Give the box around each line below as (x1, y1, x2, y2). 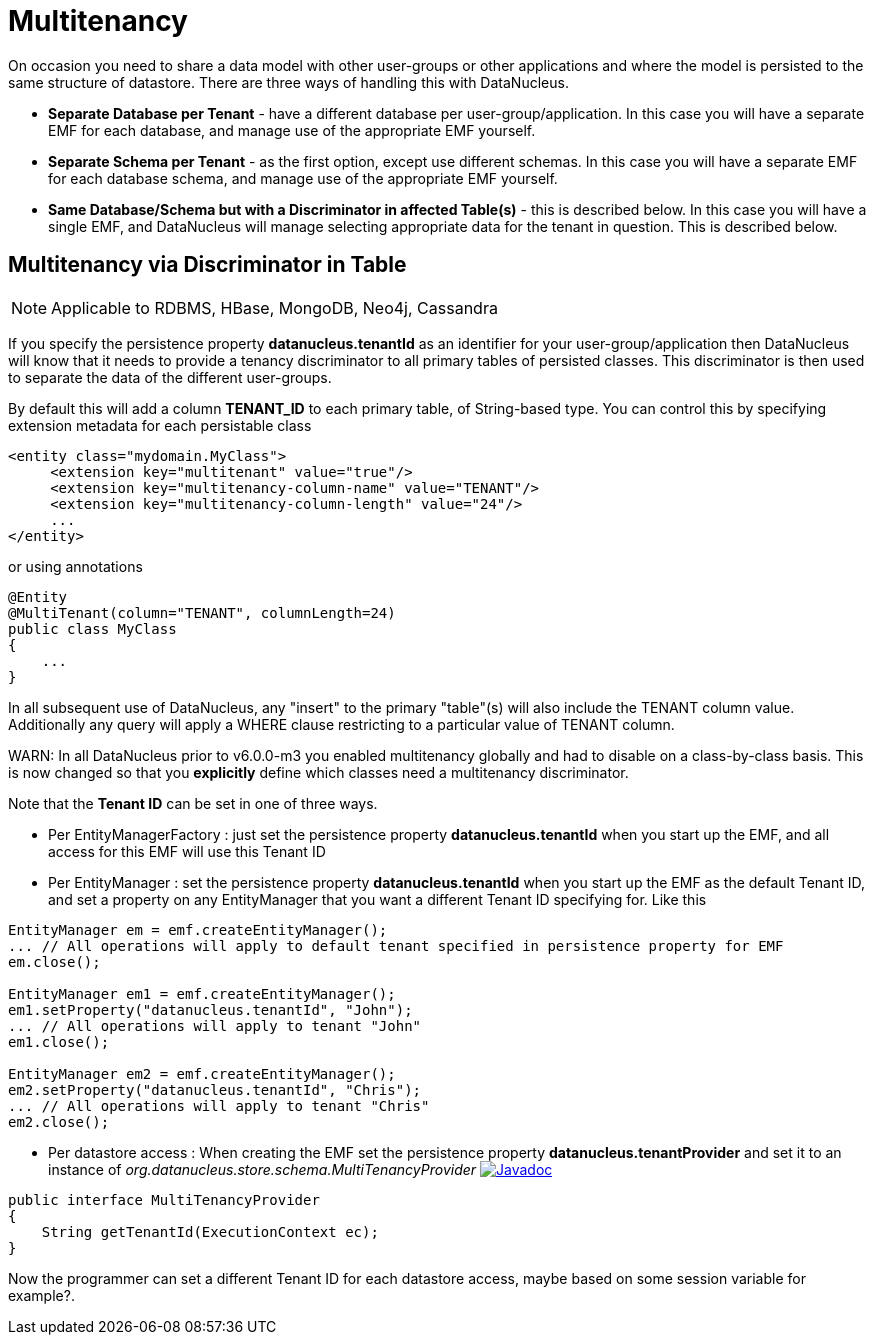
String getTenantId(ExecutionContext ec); (41, 1223, 379, 1240)
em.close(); (8, 953, 101, 970)
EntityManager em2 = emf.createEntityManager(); (8, 1065, 396, 1082)
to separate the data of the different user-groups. (8, 368, 332, 386)
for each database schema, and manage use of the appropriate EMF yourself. (48, 169, 558, 187)
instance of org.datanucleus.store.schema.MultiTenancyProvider (48, 1160, 477, 1178)
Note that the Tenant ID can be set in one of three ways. (8, 794, 378, 812)
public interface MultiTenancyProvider (8, 1191, 320, 1208)
